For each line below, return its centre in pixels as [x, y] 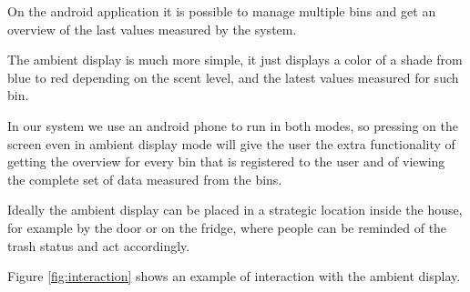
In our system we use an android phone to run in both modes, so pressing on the [233, 125]
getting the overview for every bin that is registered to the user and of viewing [226, 161]
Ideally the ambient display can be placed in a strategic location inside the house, [235, 210]
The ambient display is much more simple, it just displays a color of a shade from [235, 60]
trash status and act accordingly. [99, 245]
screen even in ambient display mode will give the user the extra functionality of [231, 143]
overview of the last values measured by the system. [152, 29]
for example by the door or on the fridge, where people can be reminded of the [227, 227]
